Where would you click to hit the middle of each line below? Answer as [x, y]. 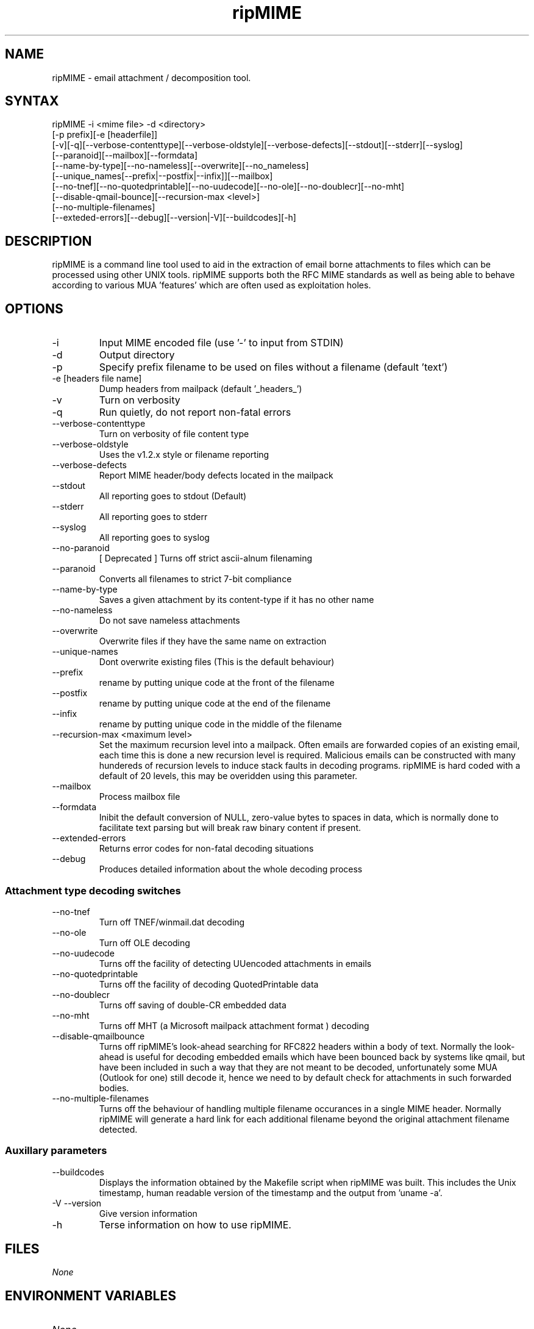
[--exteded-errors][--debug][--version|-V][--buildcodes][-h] [174, 218]
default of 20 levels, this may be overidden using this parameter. [228, 776]
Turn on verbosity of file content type [174, 434]
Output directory [137, 355]
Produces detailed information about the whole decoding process [231, 869]
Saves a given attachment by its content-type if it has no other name [237, 600]
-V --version [77, 1203]
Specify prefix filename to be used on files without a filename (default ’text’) [273, 367]
